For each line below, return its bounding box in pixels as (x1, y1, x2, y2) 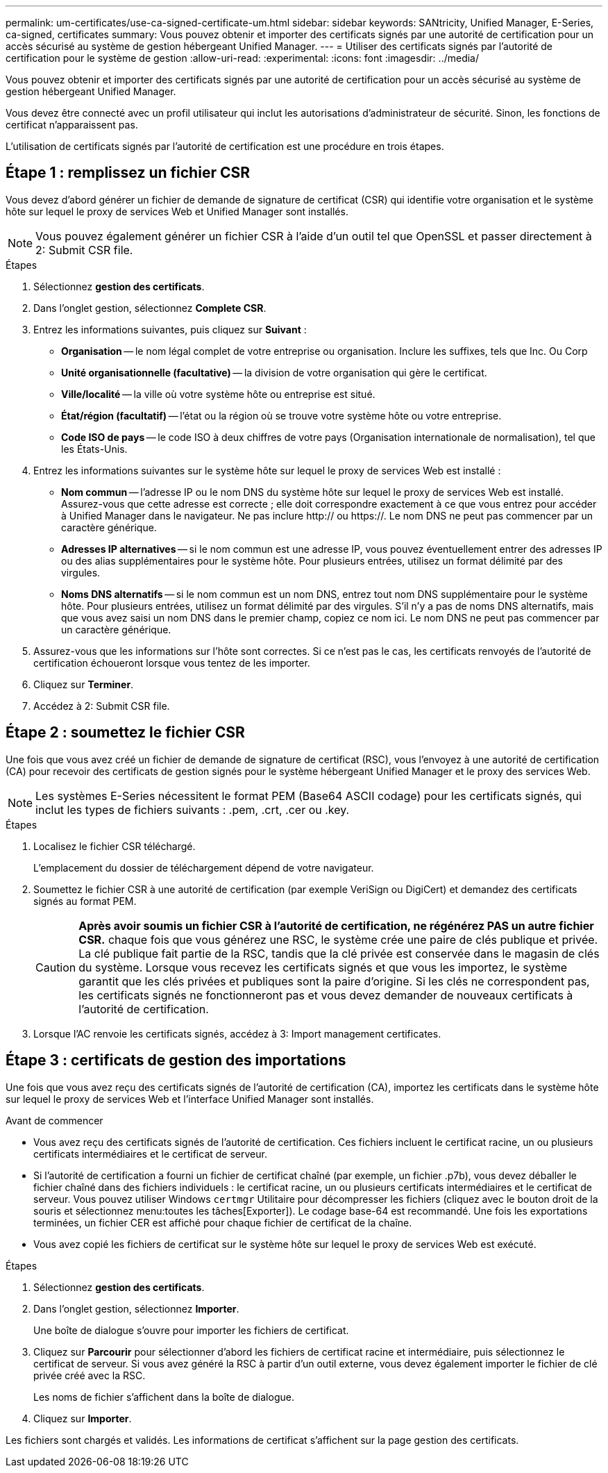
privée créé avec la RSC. (33, 1369, 146, 1381)
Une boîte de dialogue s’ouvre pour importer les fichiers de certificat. (33, 1324, 349, 1336)
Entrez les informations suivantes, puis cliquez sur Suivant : (33, 323, 307, 335)
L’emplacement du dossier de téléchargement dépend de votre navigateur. (33, 861, 374, 874)
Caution (35, 960, 76, 974)
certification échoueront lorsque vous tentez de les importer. (33, 656, 310, 669)
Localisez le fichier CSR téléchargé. (33, 840, 196, 852)
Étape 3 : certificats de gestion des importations (6, 1051, 346, 1070)
